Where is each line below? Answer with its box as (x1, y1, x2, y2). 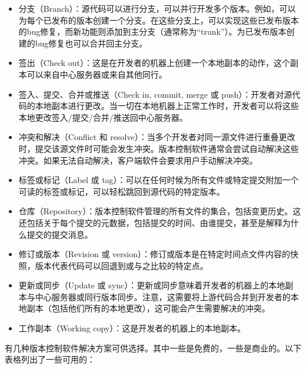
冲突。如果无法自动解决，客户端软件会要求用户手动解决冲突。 (18, 154, 258, 166)
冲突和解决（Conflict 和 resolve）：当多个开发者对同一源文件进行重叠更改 (18, 131, 295, 143)
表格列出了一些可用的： (5, 353, 95, 365)
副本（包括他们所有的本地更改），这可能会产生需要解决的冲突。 (26, 302, 270, 314)
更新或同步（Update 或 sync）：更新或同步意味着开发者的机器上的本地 (18, 279, 285, 291)
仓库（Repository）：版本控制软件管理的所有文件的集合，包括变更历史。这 (18, 205, 301, 217)
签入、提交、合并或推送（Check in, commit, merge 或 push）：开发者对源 (18, 88, 292, 100)
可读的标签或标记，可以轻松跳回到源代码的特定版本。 (18, 185, 225, 197)
